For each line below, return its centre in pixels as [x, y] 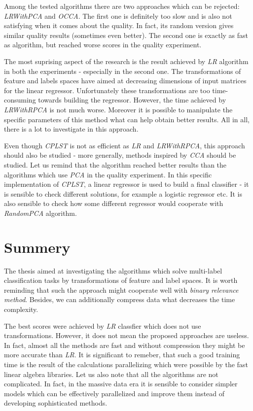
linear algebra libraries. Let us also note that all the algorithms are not [111, 374]
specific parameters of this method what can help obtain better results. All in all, [127, 119]
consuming [20, 100]
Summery [37, 247]
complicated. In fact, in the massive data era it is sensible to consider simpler [121, 384]
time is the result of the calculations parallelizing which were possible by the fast [126, 364]
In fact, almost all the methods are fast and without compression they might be [125, 345]
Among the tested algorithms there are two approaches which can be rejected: [122, 6]
